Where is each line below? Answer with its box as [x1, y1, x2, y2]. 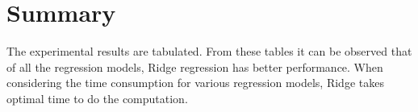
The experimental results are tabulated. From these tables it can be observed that [6, 43, 412, 60]
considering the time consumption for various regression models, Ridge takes [6, 74, 384, 91]
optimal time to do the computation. [6, 89, 188, 106]
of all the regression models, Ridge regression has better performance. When [6, 58, 383, 75]
